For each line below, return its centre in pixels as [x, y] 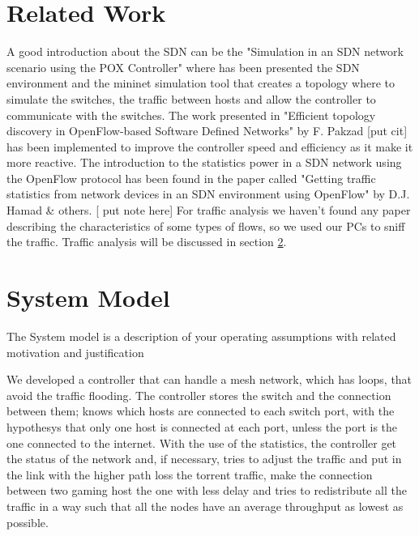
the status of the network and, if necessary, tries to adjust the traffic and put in [204, 459]
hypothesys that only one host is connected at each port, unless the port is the [202, 426]
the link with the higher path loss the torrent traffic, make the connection [190, 474]
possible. [28, 522]
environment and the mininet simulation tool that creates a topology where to [201, 83]
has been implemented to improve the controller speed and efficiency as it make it [210, 146]
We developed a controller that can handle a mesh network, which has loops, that [209, 379]
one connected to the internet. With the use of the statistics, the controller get [202, 442]
